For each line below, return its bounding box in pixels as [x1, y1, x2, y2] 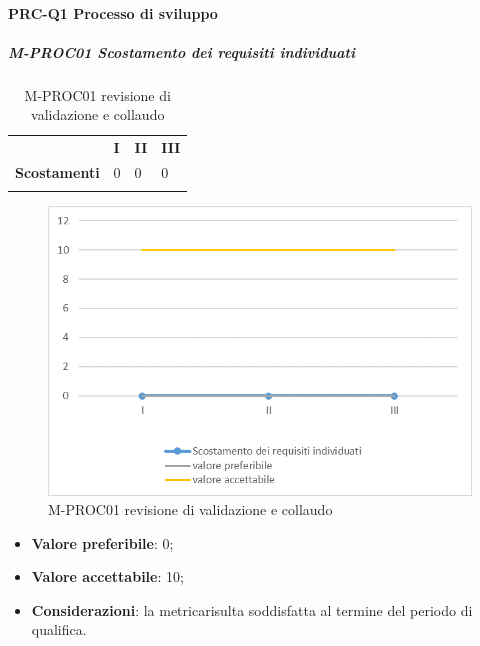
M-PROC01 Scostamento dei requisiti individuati [8, 41, 355, 62]
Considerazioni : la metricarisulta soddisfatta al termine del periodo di [31, 599, 473, 620]
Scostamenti [15, 162, 100, 183]
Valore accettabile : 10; [31, 566, 184, 587]
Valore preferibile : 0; [31, 532, 174, 553]
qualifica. [31, 619, 87, 640]
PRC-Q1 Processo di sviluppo [8, 2, 218, 23]
